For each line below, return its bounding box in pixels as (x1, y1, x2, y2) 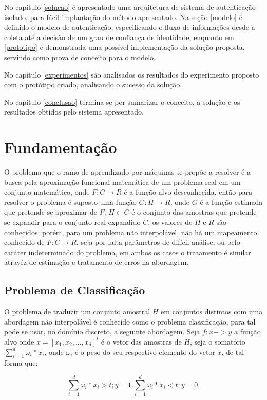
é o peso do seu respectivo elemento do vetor (74, 346, 215, 357)
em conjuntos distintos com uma (161, 306, 263, 317)
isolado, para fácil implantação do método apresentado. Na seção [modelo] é (4, 11, 242, 22)
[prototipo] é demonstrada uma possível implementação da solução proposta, (4, 42, 245, 52)
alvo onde (4, 336, 34, 347)
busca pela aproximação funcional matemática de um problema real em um (4, 176, 241, 187)
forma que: (4, 357, 38, 368)
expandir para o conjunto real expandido (12, 217, 141, 227)
